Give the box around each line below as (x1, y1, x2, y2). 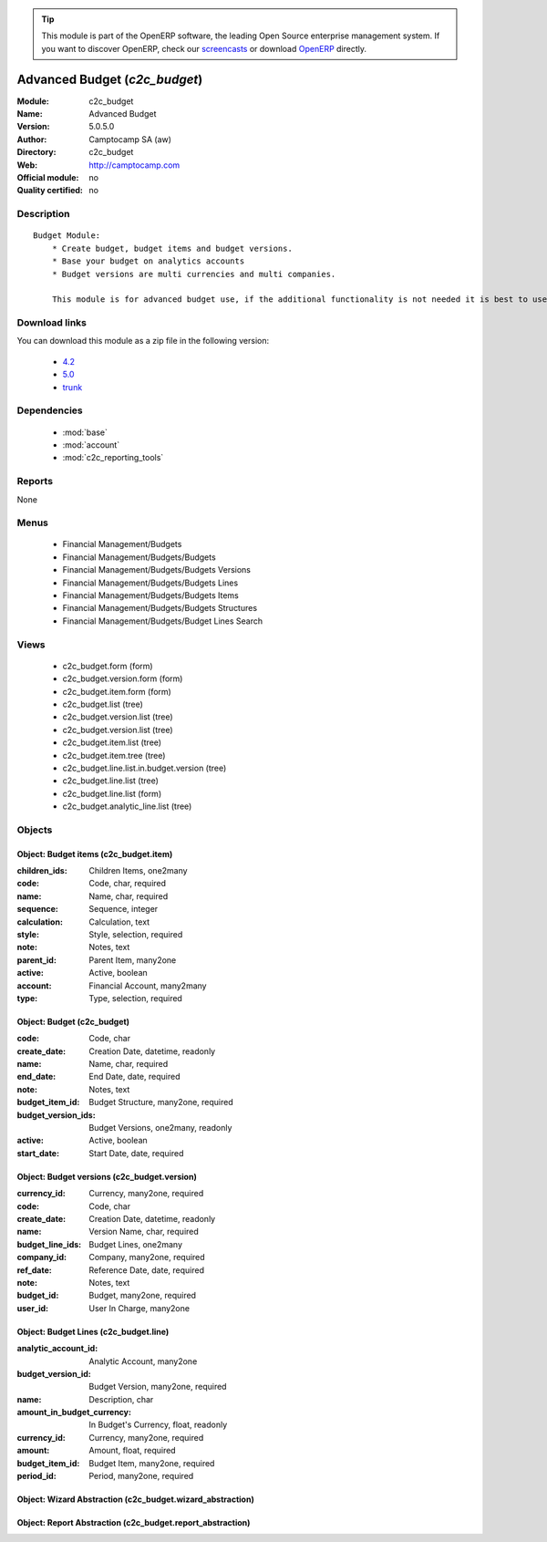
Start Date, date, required (88, 1147, 184, 1158)
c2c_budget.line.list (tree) (62, 775, 160, 786)
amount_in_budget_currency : (16, 1407, 132, 1418)
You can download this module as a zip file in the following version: (16, 336, 270, 347)
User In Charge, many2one (88, 1302, 191, 1313)
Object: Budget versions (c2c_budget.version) (16, 1171, 198, 1182)
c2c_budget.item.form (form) (62, 686, 172, 697)
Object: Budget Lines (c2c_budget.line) (16, 1326, 170, 1337)
